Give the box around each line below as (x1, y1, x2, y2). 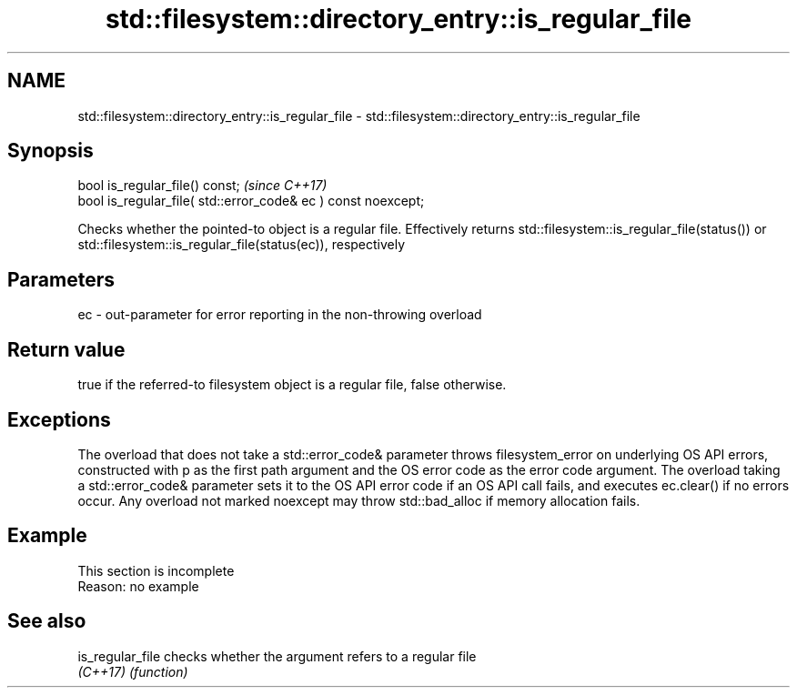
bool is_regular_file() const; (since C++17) (77, 177, 328, 194)
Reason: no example (77, 578, 199, 594)
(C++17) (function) (77, 663, 188, 680)
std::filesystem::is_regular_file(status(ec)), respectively (77, 237, 406, 253)
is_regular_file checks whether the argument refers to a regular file (77, 648, 477, 664)
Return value (7, 337, 126, 361)
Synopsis (7, 139, 94, 163)
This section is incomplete (77, 562, 235, 579)
